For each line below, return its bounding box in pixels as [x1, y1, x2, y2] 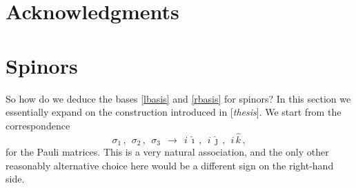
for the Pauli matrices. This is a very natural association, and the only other [6, 144, 329, 158]
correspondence [6, 118, 70, 132]
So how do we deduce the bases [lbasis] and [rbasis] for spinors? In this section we [6, 91, 351, 105]
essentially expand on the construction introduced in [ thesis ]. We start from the [6, 105, 342, 119]
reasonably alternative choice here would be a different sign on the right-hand [6, 158, 334, 172]
